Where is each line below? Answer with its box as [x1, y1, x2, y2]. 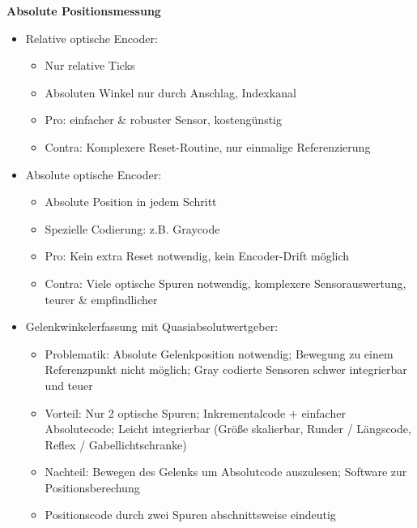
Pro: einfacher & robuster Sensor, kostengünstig [45, 111, 282, 128]
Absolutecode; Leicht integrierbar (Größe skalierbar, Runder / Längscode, [45, 420, 411, 437]
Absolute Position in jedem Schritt [45, 193, 217, 210]
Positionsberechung [45, 479, 140, 496]
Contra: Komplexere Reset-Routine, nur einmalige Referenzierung [45, 138, 371, 155]
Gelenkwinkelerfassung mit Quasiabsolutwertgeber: [25, 318, 279, 335]
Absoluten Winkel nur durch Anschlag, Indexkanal [45, 84, 296, 101]
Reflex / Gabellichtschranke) [45, 436, 187, 453]
